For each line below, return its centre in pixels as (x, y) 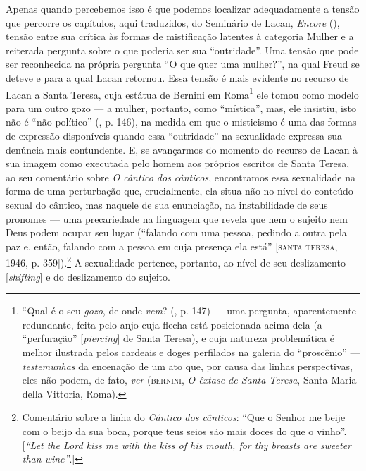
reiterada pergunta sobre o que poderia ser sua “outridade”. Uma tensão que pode (182, 50)
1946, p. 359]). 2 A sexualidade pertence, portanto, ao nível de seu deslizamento (176, 261)
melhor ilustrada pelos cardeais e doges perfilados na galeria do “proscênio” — (191, 351)
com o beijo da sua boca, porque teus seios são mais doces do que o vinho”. (184, 430)
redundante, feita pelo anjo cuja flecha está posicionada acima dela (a (172, 324)
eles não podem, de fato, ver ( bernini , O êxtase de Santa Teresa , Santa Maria (189, 380)
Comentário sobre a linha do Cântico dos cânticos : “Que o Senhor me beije (184, 417)
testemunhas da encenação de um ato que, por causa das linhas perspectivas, (187, 366)
